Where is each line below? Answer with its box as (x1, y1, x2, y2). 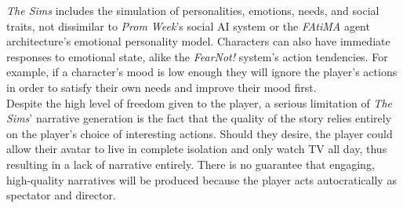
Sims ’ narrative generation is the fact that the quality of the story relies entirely (6, 110, 392, 126)
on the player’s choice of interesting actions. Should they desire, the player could (6, 125, 393, 141)
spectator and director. (6, 187, 116, 203)
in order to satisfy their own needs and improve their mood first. (6, 78, 317, 95)
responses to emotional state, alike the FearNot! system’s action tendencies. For (6, 48, 388, 64)
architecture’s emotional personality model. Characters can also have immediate (6, 33, 390, 49)
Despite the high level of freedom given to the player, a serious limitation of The (6, 94, 392, 111)
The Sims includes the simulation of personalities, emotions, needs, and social (6, 2, 379, 18)
